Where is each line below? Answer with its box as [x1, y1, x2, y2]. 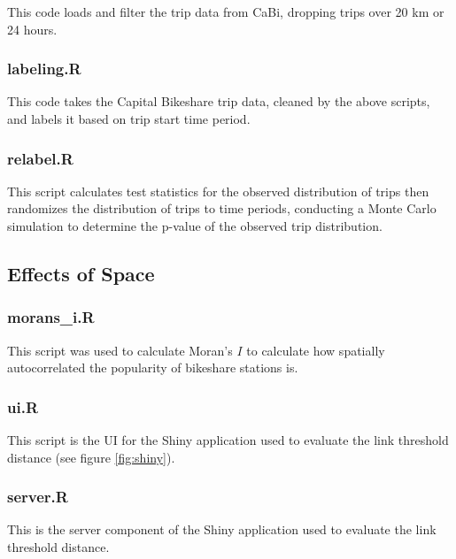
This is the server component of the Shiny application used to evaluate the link [7, 520, 437, 539]
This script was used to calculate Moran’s [7, 341, 233, 359]
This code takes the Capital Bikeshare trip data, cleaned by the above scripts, [7, 92, 430, 111]
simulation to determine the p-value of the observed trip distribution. [7, 217, 383, 234]
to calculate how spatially [246, 341, 385, 359]
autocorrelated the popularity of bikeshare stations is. [7, 358, 298, 377]
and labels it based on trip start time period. [7, 110, 251, 127]
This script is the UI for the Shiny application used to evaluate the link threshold [7, 431, 449, 448]
